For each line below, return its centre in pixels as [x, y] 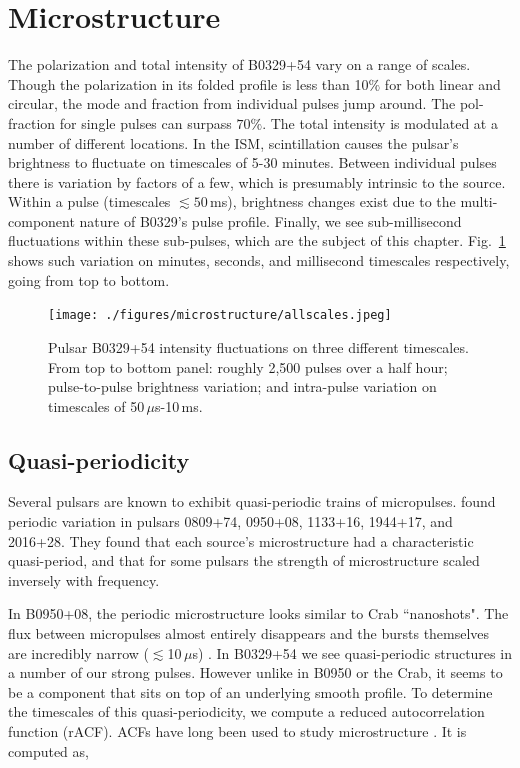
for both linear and [442, 83]
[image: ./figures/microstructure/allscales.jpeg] [220, 315]
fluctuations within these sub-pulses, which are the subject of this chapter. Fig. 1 [257, 240]
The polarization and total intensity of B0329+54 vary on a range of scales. [239, 64]
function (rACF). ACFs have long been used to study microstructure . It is [237, 731]
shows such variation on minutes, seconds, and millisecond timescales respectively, [259, 260]
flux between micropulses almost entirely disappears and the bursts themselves [249, 633]
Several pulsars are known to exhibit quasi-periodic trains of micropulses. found [252, 501]
